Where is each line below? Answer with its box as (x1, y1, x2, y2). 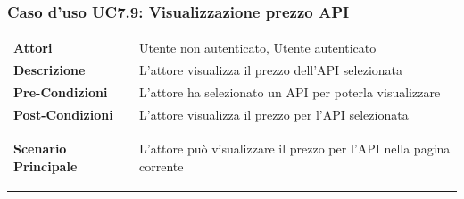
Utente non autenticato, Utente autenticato (139, 37, 377, 56)
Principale (13, 156, 78, 175)
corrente (139, 156, 184, 175)
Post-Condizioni (13, 104, 113, 123)
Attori (13, 37, 53, 56)
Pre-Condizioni (13, 82, 108, 101)
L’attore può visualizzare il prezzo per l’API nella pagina (139, 139, 451, 158)
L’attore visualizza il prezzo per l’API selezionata (139, 104, 409, 123)
